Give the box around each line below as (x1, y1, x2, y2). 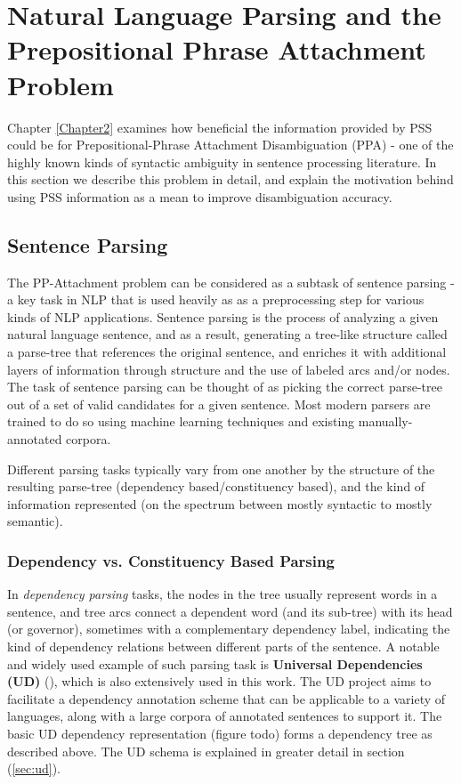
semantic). (7, 512, 63, 530)
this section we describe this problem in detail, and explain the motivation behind (7, 170, 454, 189)
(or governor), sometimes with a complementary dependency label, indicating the (7, 619, 450, 638)
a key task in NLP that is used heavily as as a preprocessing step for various (7, 290, 425, 309)
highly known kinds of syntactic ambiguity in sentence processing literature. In (7, 152, 437, 171)
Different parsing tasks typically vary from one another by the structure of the (7, 459, 435, 478)
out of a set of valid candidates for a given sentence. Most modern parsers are (7, 394, 431, 413)
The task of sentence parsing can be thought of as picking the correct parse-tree (7, 377, 442, 396)
